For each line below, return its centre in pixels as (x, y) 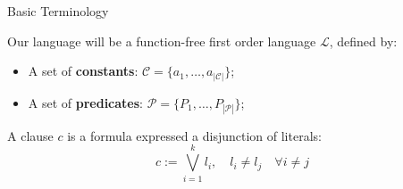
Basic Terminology (58, 11)
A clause (30, 135)
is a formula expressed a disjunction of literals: (194, 135)
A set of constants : (83, 71)
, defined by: (363, 41)
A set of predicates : (85, 102)
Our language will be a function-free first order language (162, 41)
